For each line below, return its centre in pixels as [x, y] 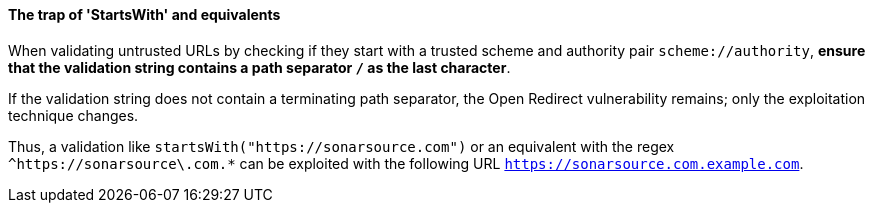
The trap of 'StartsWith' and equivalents [144, 14]
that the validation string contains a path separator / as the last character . [259, 67]
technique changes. [73, 115]
